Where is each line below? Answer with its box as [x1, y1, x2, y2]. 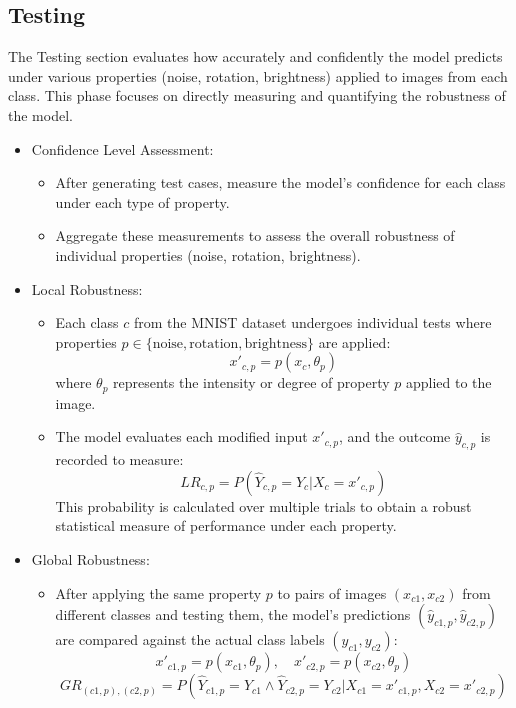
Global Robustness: [31, 548, 150, 569]
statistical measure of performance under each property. [55, 515, 397, 536]
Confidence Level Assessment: [31, 138, 214, 159]
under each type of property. [55, 191, 230, 212]
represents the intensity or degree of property [113, 372, 390, 393]
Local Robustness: [31, 278, 143, 299]
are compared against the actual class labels [55, 629, 325, 650]
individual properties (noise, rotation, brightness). [55, 244, 361, 265]
